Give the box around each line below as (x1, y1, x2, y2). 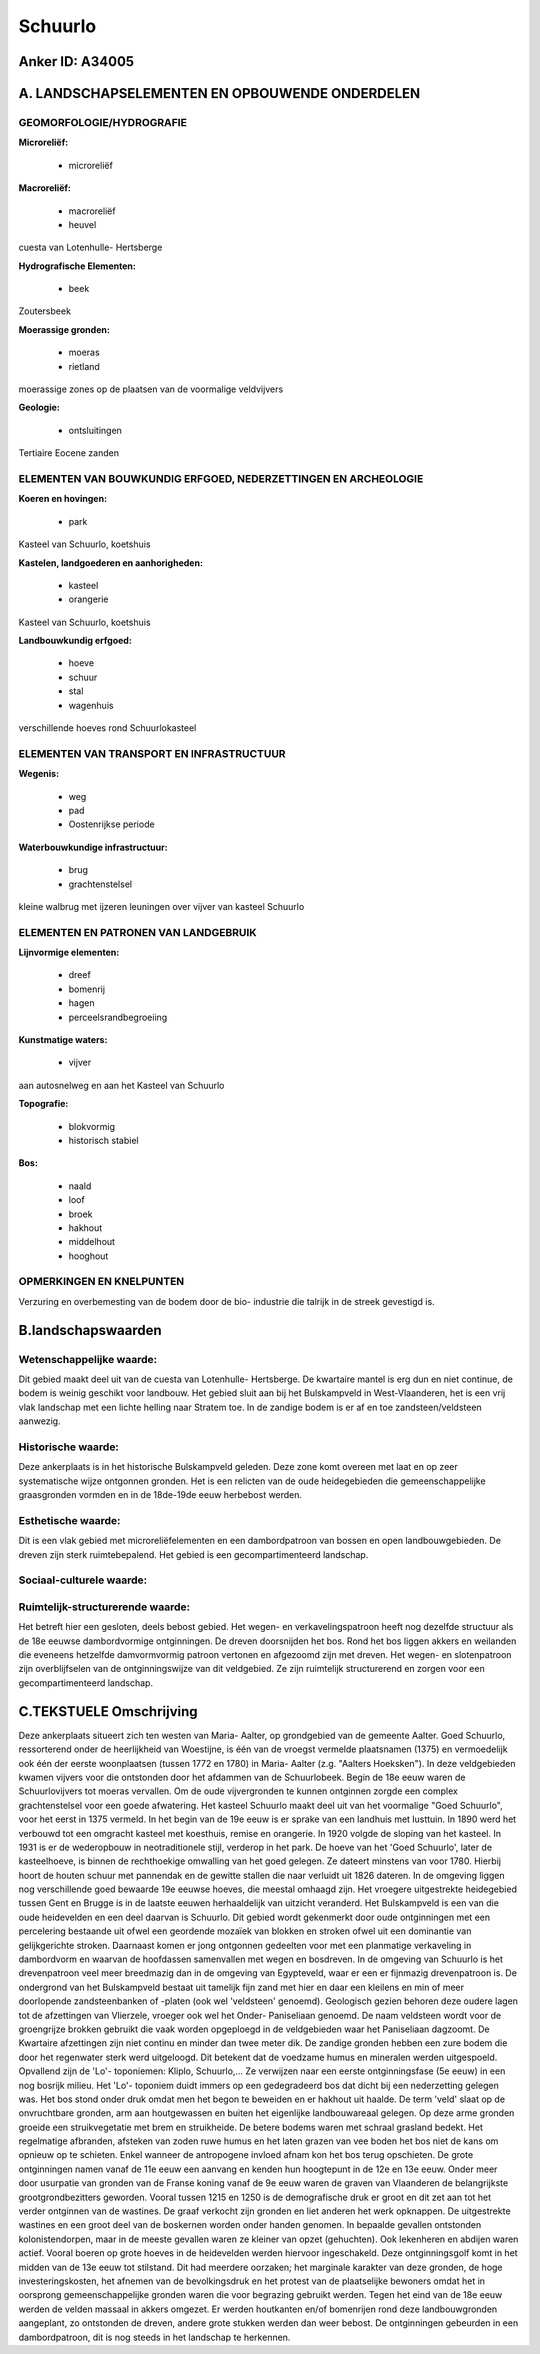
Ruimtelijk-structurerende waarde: (18, 1600, 190, 1614)
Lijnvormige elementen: (18, 946, 120, 959)
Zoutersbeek (18, 305, 72, 317)
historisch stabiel (68, 1134, 139, 1146)
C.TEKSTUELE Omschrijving (18, 1703, 199, 1720)
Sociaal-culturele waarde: (18, 1573, 148, 1587)
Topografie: (18, 1098, 69, 1110)
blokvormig (68, 1120, 115, 1132)
